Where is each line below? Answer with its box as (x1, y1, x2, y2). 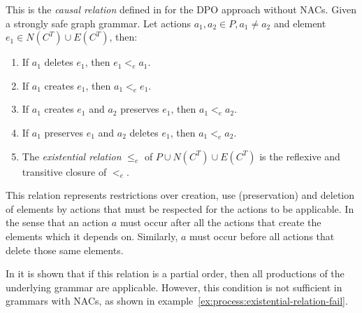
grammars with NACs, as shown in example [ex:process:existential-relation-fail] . (6, 293, 348, 308)
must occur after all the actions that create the (120, 215, 321, 230)
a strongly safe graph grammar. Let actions (6, 15, 191, 30)
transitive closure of (22, 164, 107, 179)
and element (273, 15, 326, 30)
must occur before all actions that (189, 228, 335, 243)
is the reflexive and (259, 148, 340, 163)
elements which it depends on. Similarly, (6, 228, 178, 243)
